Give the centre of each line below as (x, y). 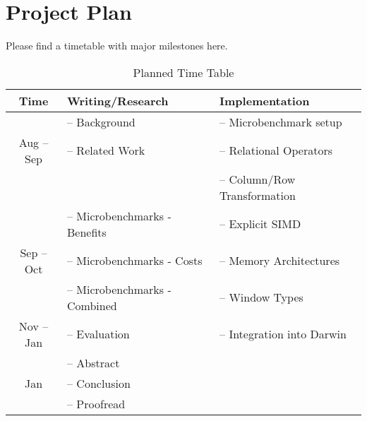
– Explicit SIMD (260, 224)
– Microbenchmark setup (281, 121)
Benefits (87, 232)
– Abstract (94, 362)
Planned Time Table (183, 72)
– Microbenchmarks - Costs (135, 261)
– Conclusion (99, 383)
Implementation (265, 100)
